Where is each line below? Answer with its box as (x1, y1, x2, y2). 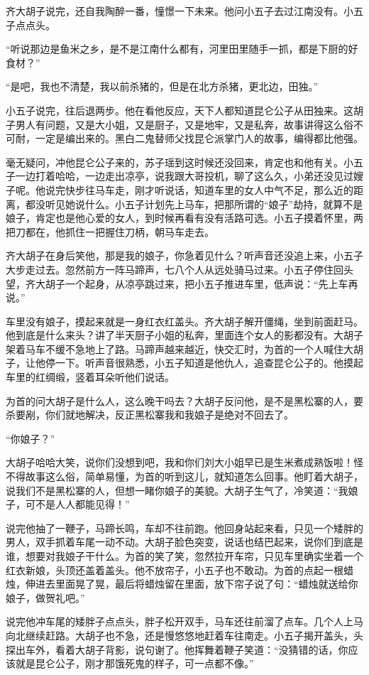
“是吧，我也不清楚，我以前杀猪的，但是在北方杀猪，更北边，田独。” (6, 79, 319, 94)
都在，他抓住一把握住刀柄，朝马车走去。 (25, 224, 214, 239)
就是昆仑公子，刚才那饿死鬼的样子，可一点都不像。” (15, 656, 254, 671)
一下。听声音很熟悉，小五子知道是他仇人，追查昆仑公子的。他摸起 (55, 355, 363, 370)
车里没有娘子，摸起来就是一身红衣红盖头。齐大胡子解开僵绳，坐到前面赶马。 (6, 313, 363, 328)
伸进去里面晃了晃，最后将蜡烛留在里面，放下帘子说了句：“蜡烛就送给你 (25, 576, 358, 591)
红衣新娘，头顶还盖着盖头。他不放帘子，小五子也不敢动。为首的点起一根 (6, 562, 343, 577)
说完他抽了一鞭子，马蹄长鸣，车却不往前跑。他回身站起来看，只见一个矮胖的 (6, 520, 363, 535)
